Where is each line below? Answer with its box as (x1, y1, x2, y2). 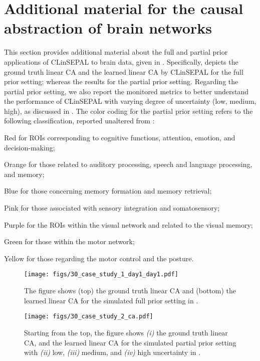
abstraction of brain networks (4, 18, 212, 38)
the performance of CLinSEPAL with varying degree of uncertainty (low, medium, (4, 96, 256, 106)
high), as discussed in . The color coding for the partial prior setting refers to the (4, 105, 253, 116)
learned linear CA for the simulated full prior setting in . (24, 295, 198, 305)
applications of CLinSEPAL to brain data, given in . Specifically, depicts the (4, 56, 238, 67)
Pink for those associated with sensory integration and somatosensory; (4, 203, 220, 213)
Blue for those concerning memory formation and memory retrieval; (4, 186, 212, 196)
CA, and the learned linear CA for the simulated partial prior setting (24, 337, 236, 347)
